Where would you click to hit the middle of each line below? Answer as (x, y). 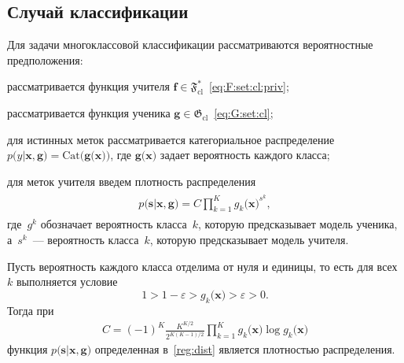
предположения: (45, 59)
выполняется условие (67, 282)
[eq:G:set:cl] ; (244, 113)
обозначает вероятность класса (114, 224)
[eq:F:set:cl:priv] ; (249, 86)
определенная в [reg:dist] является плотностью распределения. (245, 349)
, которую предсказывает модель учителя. (249, 240)
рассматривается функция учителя (88, 86)
